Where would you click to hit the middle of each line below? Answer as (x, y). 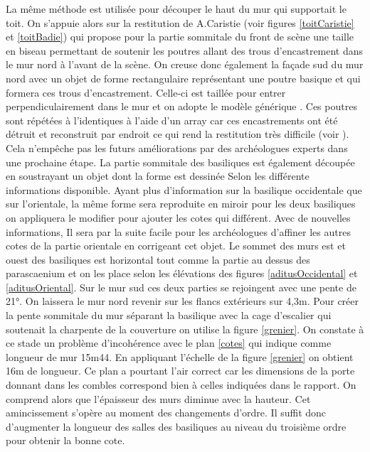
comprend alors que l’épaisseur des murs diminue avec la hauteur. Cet (158, 398)
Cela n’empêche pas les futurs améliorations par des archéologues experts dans (177, 147)
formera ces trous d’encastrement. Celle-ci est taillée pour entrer (146, 92)
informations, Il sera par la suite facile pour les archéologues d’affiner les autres (178, 231)
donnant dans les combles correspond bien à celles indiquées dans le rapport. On (181, 385)
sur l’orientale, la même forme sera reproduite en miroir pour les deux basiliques (181, 204)
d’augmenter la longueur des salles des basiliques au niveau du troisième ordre (176, 426)
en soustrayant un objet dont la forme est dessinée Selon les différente (158, 176)
